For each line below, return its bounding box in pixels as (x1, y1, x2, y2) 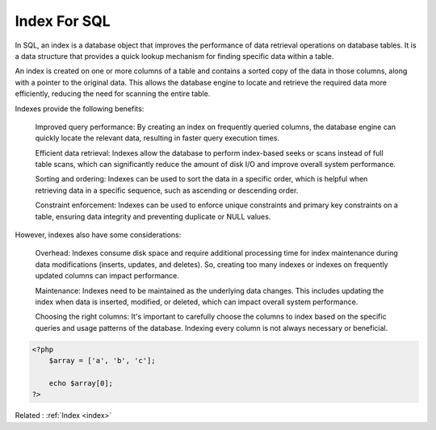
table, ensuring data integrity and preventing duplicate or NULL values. (35, 211, 271, 221)
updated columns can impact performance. (35, 271, 179, 281)
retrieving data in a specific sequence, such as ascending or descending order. (35, 186, 299, 195)
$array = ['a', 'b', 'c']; (48, 356, 157, 365)
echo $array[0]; (48, 378, 113, 387)
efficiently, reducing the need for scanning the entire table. (15, 89, 211, 98)
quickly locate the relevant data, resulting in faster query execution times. (35, 133, 280, 143)
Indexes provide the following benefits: (15, 103, 145, 113)
